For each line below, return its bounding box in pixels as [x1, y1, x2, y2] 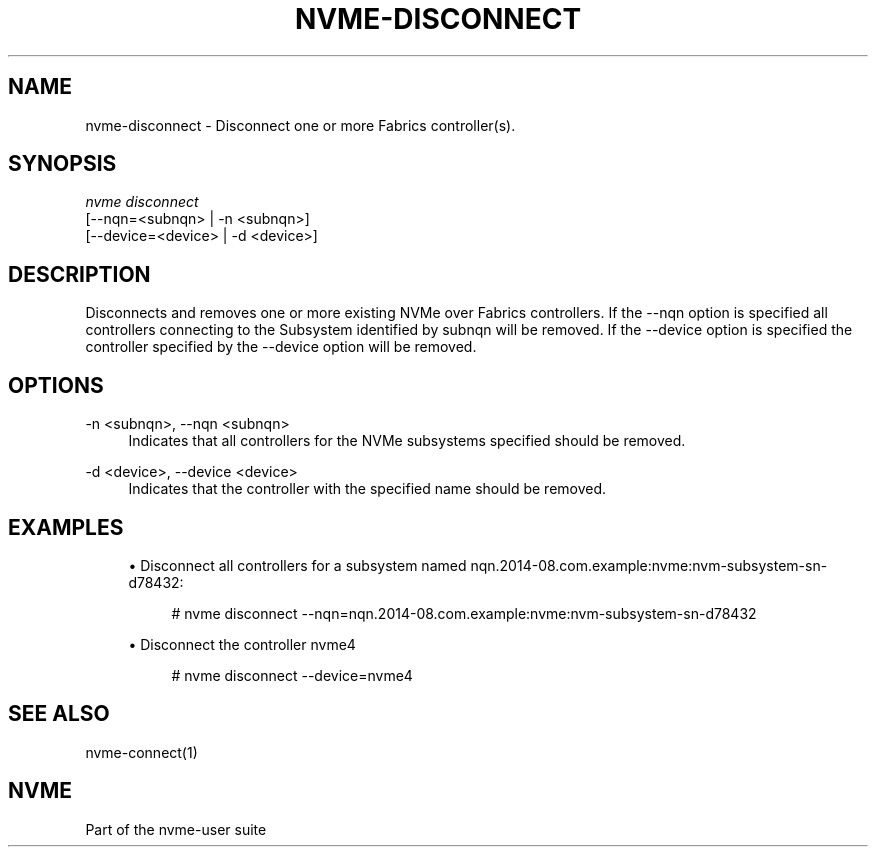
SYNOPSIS [8, 151, 117, 177]
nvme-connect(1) [85, 743, 198, 761]
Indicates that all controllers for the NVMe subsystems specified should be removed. [128, 432, 686, 450]
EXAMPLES [8, 514, 124, 540]
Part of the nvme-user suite [85, 820, 267, 838]
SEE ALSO [8, 701, 110, 727]
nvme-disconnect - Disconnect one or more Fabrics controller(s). [85, 116, 516, 134]
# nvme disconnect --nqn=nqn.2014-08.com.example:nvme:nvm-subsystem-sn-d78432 [171, 604, 757, 622]
